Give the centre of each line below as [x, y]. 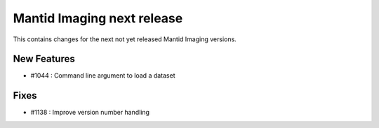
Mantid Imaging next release [98, 18]
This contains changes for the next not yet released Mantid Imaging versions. [125, 39]
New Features [44, 59]
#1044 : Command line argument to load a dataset [103, 76]
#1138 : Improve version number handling [90, 113]
